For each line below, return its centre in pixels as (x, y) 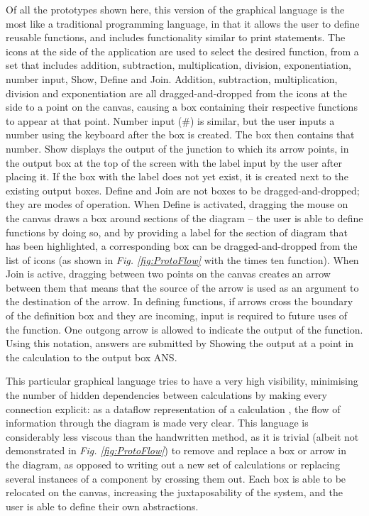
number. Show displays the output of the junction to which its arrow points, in (177, 148)
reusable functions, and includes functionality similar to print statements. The (176, 37)
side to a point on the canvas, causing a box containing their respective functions (182, 107)
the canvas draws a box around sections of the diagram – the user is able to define (184, 218)
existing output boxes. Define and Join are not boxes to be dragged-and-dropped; (183, 190)
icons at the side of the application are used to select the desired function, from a (182, 51)
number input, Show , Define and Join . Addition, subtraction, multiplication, (172, 78)
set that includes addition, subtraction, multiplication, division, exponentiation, (178, 65)
